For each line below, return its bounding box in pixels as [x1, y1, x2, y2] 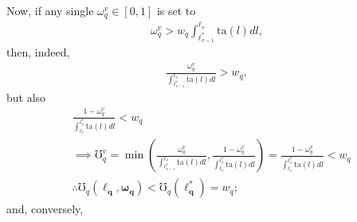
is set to [156, 2, 196, 18]
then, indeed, [6, 44, 70, 60]
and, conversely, [6, 201, 84, 217]
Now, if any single [6, 2, 94, 18]
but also [6, 88, 46, 105]
